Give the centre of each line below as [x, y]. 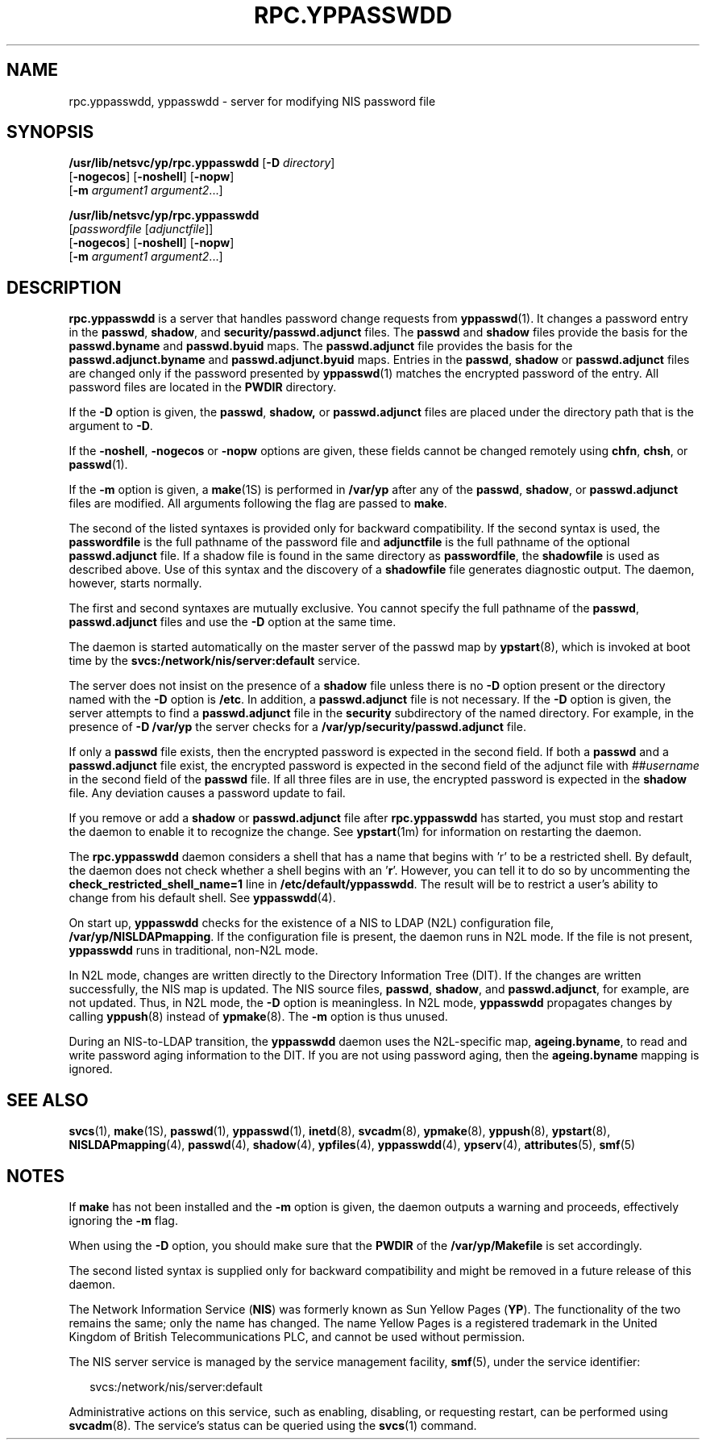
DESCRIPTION [64, 287]
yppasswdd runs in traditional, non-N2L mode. [193, 951]
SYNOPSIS [50, 132]
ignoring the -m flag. [123, 1220]
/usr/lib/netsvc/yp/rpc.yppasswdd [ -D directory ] [202, 163]
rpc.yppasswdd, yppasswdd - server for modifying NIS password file [252, 101]
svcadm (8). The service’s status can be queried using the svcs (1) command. [273, 1425]
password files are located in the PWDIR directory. [203, 387]
